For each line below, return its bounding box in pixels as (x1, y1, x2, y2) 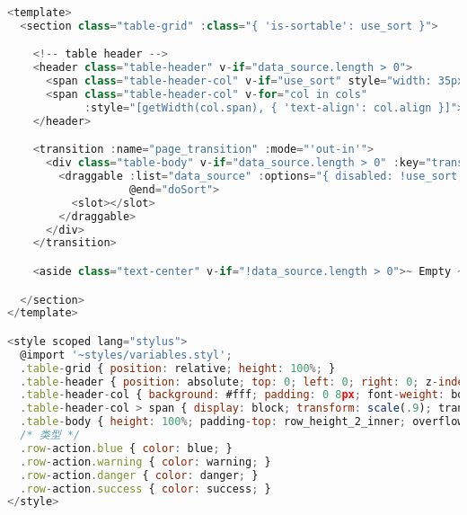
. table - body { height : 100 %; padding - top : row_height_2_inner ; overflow (20, 415, 464, 429)
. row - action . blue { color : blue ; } (20, 441, 233, 455)
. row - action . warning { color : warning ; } (20, 455, 271, 468)
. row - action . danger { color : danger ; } (20, 468, 259, 482)
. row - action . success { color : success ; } (20, 482, 271, 495)
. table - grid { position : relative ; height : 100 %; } (20, 361, 336, 375)
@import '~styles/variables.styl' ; (20, 348, 233, 361)
